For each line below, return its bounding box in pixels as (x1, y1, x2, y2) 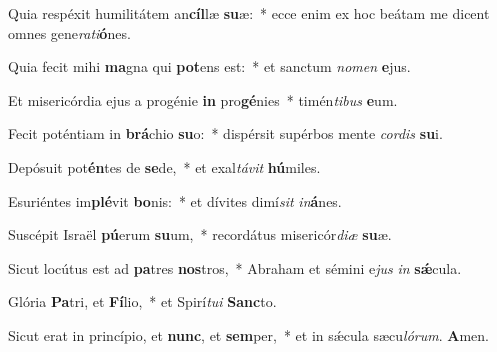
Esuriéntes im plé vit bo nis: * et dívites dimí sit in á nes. (8, 190, 342, 211)
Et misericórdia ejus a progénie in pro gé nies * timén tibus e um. (8, 89, 398, 110)
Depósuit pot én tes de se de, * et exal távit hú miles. (8, 156, 321, 177)
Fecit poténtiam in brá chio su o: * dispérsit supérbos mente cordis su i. (8, 123, 443, 144)
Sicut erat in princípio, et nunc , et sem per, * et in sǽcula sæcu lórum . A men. (8, 324, 489, 345)
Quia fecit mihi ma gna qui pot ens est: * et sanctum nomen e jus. (8, 56, 411, 77)
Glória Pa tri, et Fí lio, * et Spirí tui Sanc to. (8, 291, 277, 312)
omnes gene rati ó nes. (8, 22, 131, 43)
